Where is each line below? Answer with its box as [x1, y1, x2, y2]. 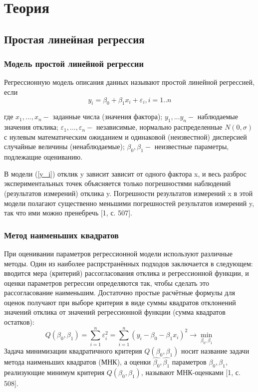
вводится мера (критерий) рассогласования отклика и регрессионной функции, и [4, 268, 249, 278]
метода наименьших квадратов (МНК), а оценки [4, 357, 151, 367]
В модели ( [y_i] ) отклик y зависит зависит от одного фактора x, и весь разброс [4, 168, 247, 179]
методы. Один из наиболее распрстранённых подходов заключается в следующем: [4, 258, 253, 268]
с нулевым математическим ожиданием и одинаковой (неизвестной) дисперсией [4, 131, 247, 142]
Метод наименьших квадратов [4, 228, 119, 241]
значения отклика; [4, 122, 58, 132]
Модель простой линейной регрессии [4, 57, 144, 70]
